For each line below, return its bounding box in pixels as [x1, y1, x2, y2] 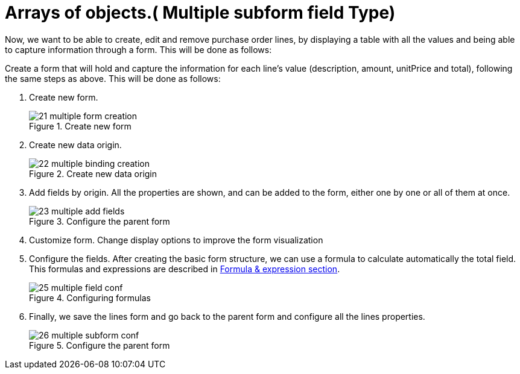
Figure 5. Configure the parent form [29, 340, 170, 351]
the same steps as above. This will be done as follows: [5, 73, 221, 84]
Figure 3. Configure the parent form [29, 216, 170, 226]
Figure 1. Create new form [29, 120, 132, 131]
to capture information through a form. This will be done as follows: [5, 44, 272, 55]
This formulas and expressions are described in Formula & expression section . [29, 263, 340, 274]
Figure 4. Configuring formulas [29, 292, 151, 303]
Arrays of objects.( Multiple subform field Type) [5, 2, 396, 23]
